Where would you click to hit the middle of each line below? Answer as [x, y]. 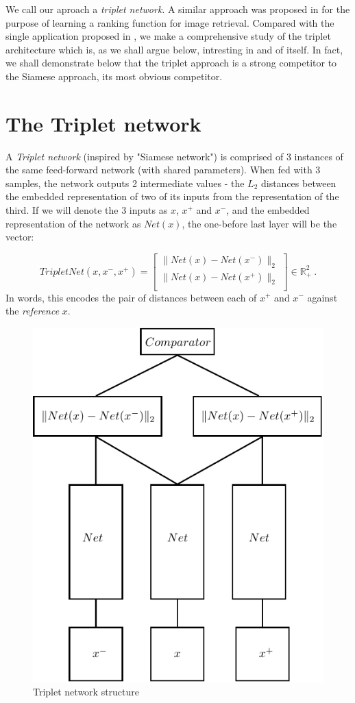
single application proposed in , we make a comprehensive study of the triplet [168, 36]
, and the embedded [268, 210]
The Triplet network [103, 123]
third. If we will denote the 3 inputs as [87, 210]
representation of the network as [73, 223]
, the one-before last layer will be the [259, 223]
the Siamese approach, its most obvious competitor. [114, 76]
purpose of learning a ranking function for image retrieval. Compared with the [170, 22]
